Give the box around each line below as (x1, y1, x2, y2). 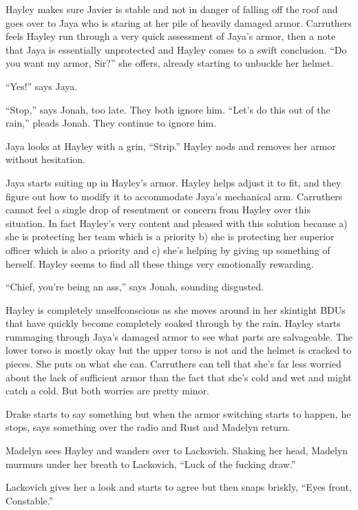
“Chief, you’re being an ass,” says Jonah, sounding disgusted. (6, 279, 264, 294)
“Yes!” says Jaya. (6, 78, 78, 93)
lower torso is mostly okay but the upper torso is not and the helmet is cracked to (6, 343, 352, 357)
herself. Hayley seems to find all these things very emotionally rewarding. (6, 256, 314, 270)
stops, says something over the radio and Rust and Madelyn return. (6, 420, 291, 434)
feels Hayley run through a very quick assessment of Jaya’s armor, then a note (6, 29, 336, 43)
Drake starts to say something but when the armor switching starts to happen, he (6, 406, 351, 421)
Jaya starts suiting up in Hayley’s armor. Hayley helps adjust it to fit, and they (6, 175, 341, 189)
